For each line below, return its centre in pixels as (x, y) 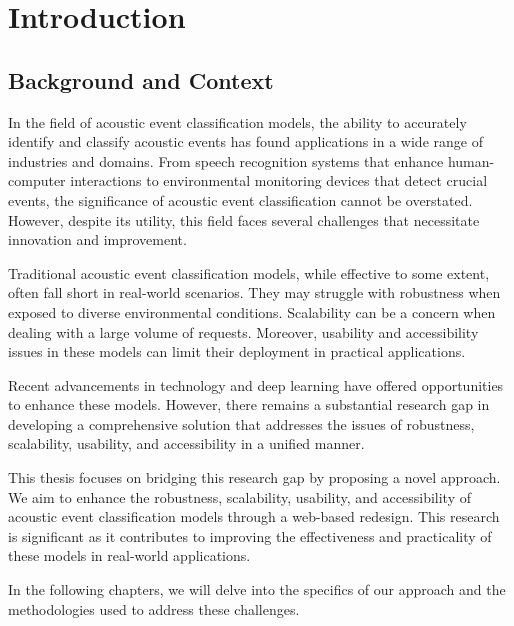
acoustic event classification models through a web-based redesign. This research (254, 516)
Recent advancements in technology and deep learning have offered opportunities (256, 384)
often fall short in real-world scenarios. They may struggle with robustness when (254, 292)
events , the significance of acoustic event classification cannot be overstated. (240, 199)
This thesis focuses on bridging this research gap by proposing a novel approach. (254, 477)
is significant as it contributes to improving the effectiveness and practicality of (250, 535)
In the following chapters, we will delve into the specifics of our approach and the (257, 589)
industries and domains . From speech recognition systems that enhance (226, 160)
